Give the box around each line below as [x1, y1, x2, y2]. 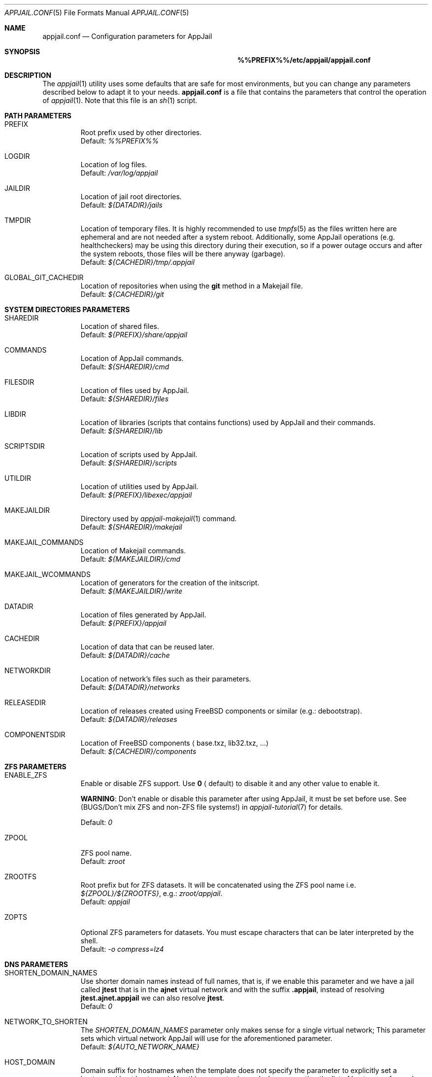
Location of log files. [80, 160, 147, 169]
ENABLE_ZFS [4, 771, 47, 779]
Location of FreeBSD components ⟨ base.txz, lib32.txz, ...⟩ [80, 739, 269, 747]
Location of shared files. [80, 322, 159, 330]
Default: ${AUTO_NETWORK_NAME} [80, 1042, 199, 1051]
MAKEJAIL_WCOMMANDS [4, 570, 91, 578]
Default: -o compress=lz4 [80, 945, 164, 953]
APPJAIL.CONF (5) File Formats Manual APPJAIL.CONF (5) [4, 8, 189, 17]
